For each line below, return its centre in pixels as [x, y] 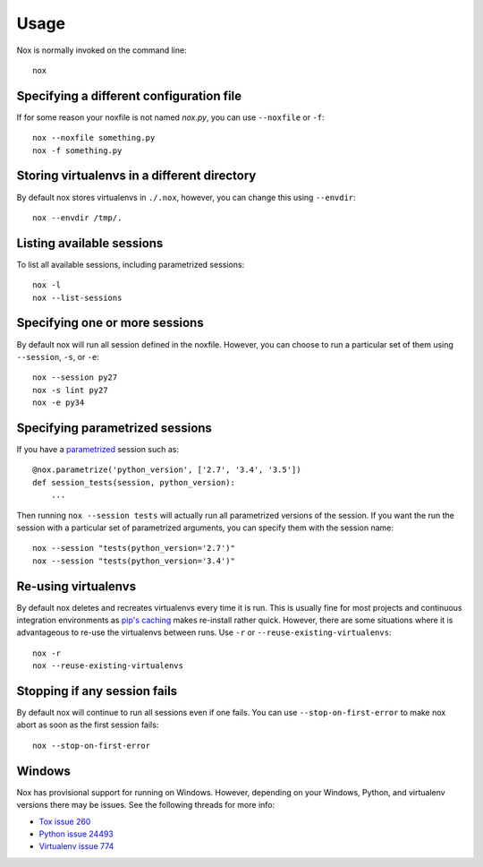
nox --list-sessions [77, 297]
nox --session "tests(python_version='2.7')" [134, 548]
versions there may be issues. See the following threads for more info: [146, 805]
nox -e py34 [59, 403]
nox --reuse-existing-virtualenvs [108, 666]
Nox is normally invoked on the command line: [102, 50]
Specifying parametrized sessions [114, 428]
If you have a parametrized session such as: [97, 449]
